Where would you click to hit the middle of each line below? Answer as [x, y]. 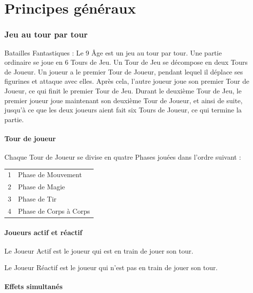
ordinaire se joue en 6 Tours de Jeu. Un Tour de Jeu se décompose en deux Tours [126, 62]
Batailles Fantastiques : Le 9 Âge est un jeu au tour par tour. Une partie [113, 52]
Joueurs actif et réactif [43, 232]
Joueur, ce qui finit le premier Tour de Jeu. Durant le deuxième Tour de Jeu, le [123, 90]
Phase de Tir [37, 199]
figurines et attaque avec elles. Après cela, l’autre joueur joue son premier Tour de [127, 81]
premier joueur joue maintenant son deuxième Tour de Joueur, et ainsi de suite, [124, 100]
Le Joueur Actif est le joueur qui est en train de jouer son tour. [99, 250]
